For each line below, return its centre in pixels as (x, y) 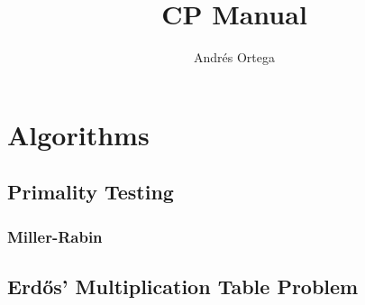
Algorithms (78, 134)
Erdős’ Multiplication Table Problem (183, 286)
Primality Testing (91, 192)
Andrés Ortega (234, 57)
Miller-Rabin (55, 236)
